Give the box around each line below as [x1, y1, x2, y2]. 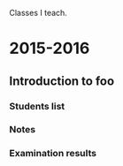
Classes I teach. [9, 8, 68, 18]
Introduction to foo [9, 73, 115, 88]
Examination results [9, 147, 97, 160]
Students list [9, 100, 65, 112]
